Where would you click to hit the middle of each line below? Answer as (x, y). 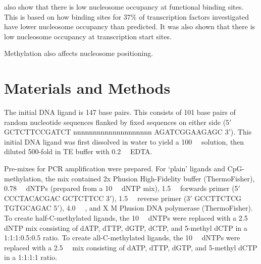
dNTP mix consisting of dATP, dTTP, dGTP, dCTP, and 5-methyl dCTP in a (126, 227)
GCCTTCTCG (218, 198)
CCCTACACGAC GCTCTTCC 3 (57, 198)
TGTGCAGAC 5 (31, 208)
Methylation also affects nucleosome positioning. (79, 53)
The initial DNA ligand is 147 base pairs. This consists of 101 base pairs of (120, 112)
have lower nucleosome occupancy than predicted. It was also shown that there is (130, 26)
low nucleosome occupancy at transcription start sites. (88, 36)
